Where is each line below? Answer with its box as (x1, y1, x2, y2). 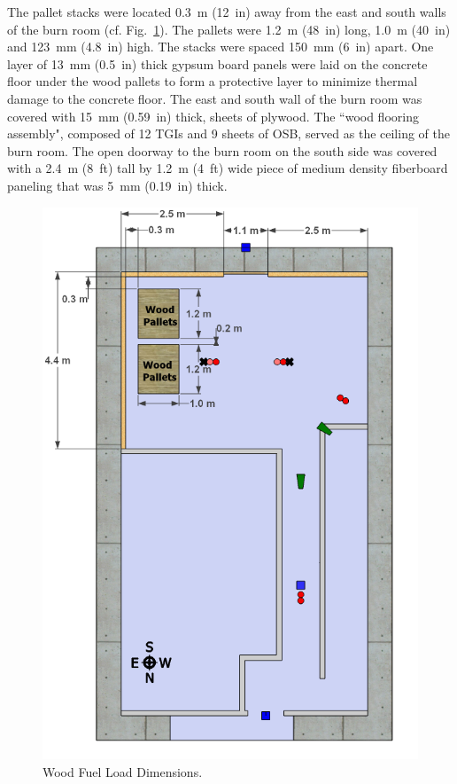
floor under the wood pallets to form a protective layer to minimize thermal (7, 72, 418, 90)
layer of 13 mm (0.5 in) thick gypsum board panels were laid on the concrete (7, 54, 428, 73)
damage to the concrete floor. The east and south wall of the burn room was (7, 89, 422, 107)
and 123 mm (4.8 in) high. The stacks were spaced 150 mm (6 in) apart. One (7, 37, 434, 56)
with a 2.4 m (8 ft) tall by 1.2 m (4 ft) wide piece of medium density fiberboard (7, 159, 448, 177)
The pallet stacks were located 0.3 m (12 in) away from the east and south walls (7, 3, 446, 20)
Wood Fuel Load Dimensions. (43, 762, 203, 780)
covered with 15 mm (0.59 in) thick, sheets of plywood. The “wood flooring (7, 106, 419, 125)
